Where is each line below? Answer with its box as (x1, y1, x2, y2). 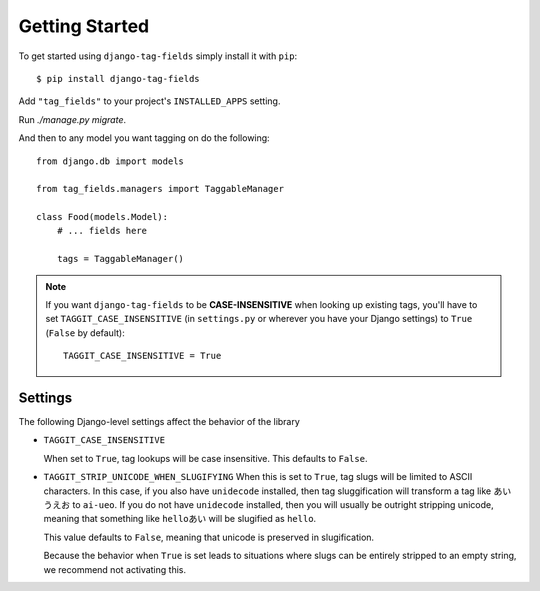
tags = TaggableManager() (56, 253, 185, 265)
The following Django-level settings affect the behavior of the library (18, 416, 300, 428)
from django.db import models (36, 155, 185, 167)
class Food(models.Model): (36, 211, 169, 223)
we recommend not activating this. (43, 563, 187, 575)
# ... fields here (56, 225, 148, 237)
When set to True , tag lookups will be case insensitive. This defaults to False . (43, 452, 368, 464)
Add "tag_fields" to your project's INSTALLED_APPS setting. (18, 95, 281, 107)
